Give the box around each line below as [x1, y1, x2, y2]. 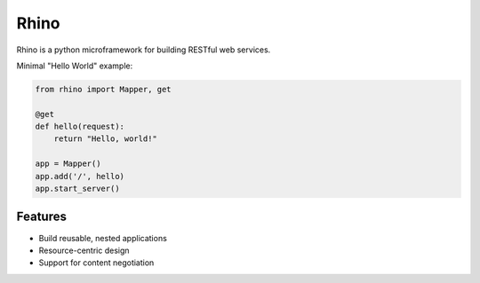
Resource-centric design [38, 245, 130, 255]
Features [16, 209, 67, 224]
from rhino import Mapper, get [35, 84, 172, 94]
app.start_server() [35, 184, 120, 194]
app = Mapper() [35, 159, 101, 169]
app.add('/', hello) [35, 171, 124, 181]
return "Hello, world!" [53, 134, 157, 144]
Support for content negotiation [38, 257, 155, 268]
